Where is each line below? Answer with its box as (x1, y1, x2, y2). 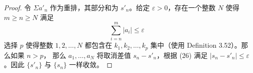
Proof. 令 (4, 2, 31, 12)
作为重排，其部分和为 (50, 2, 119, 12)
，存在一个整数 (168, 2, 216, 12)
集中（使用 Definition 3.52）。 (150, 40, 241, 50)
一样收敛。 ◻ (69, 59, 113, 70)
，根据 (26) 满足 (156, 50, 208, 60)
